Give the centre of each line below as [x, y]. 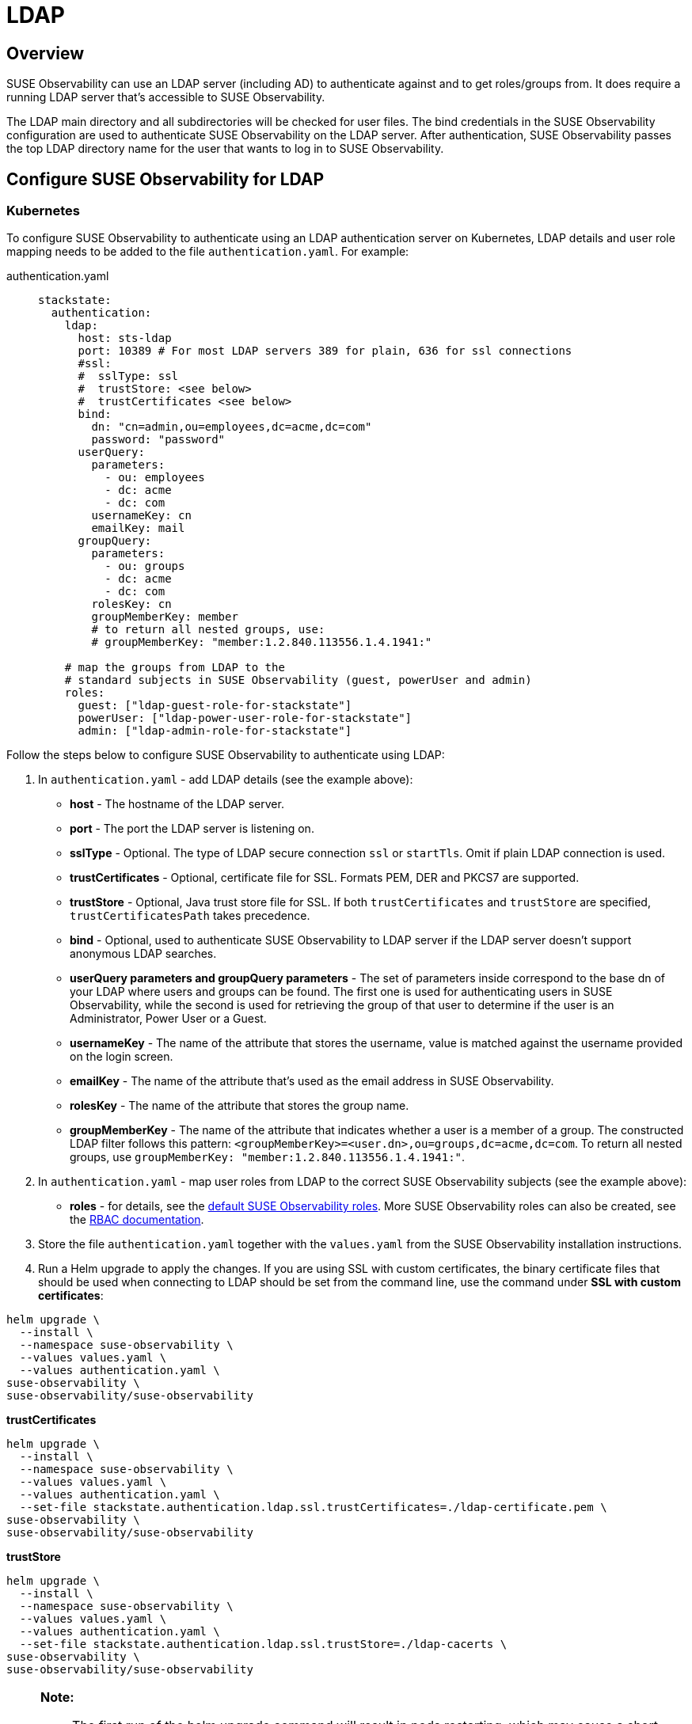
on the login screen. [122, 1057]
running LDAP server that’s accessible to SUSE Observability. [166, 97]
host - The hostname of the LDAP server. [177, 804]
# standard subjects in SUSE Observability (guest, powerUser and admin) [298, 680]
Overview [46, 53]
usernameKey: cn [141, 516]
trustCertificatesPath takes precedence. [190, 916]
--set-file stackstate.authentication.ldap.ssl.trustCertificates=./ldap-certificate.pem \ [313, 1508]
